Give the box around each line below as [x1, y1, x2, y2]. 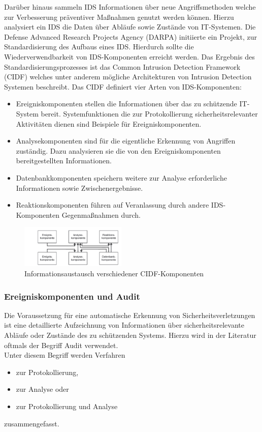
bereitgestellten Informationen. [16, 155, 112, 166]
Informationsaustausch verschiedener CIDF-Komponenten [24, 268, 204, 279]
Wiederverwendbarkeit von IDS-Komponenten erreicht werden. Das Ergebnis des [4, 51, 255, 62]
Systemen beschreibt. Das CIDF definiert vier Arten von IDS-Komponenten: [4, 81, 242, 92]
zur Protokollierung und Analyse [16, 401, 118, 412]
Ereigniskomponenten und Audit [4, 290, 140, 302]
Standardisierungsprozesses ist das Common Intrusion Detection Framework [4, 61, 241, 72]
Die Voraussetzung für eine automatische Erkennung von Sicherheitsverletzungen [4, 309, 255, 320]
